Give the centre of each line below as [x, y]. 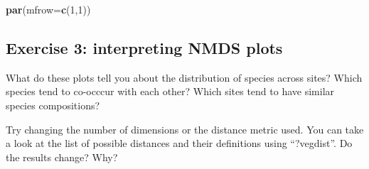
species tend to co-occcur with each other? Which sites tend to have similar [170, 91]
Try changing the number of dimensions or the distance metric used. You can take [185, 129]
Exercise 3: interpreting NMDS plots [144, 47]
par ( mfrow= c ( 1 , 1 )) [48, 9]
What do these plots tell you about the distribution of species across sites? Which [184, 77]
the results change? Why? [62, 157]
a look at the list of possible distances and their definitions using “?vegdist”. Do [179, 143]
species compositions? [53, 105]
